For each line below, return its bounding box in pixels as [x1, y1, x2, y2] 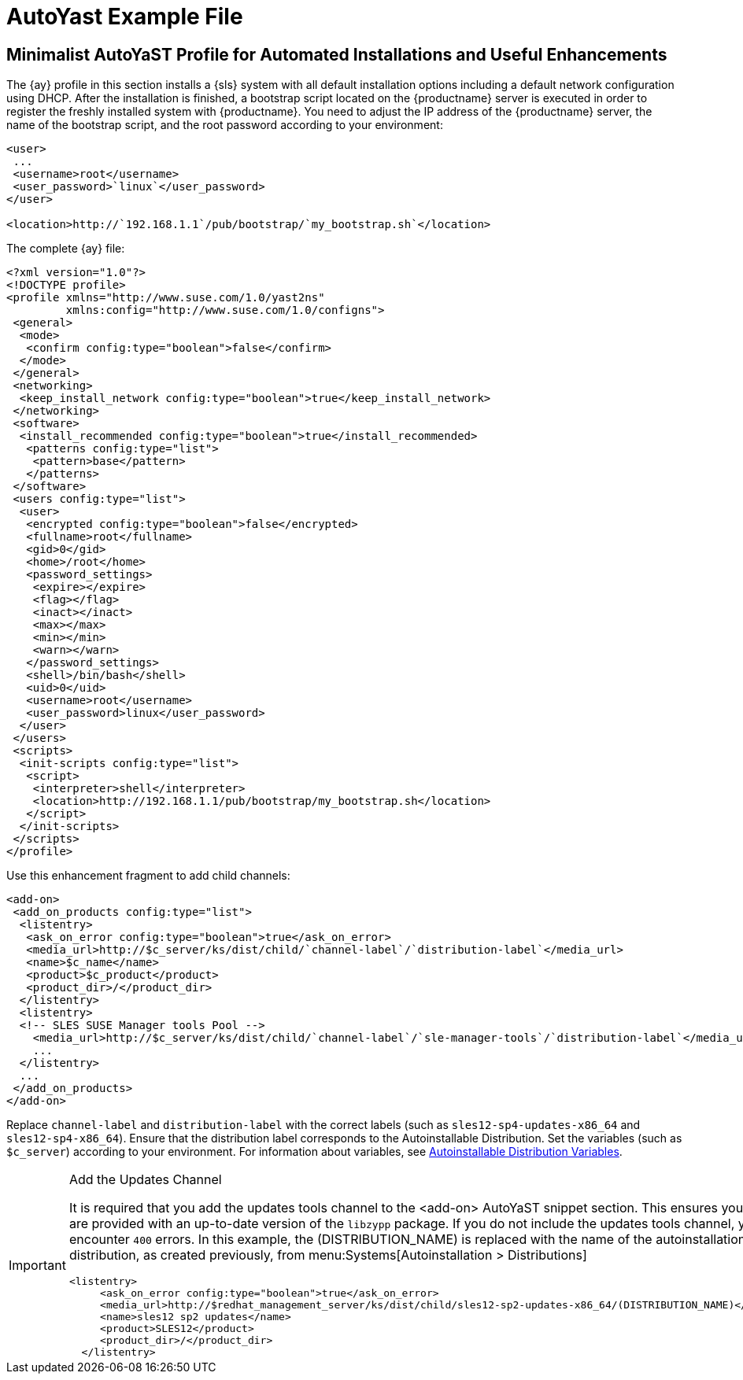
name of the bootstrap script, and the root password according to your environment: [6, 118, 443, 132]
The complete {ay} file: [6, 242, 125, 256]
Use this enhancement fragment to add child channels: [6, 869, 290, 883]
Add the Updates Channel [68, 1172, 222, 1188]
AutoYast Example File [6, 3, 243, 30]
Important [9, 1256, 66, 1273]
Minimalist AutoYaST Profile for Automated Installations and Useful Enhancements [6, 44, 667, 65]
